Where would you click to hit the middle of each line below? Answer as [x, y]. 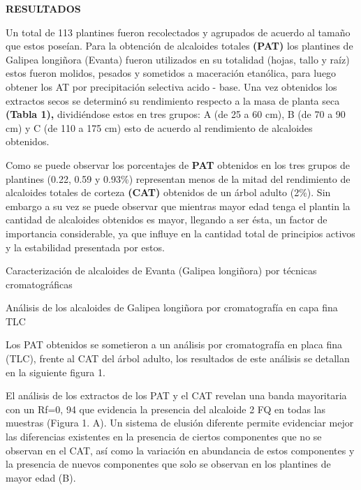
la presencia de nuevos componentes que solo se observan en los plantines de [168, 464]
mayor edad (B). [41, 477]
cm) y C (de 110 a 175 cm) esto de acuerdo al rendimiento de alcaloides [159, 127]
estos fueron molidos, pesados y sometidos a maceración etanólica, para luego [171, 73]
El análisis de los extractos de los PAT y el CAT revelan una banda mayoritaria [176, 395]
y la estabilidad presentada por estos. [85, 247]
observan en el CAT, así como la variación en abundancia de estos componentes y [180, 450]
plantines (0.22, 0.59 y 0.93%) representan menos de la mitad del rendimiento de [178, 178]
